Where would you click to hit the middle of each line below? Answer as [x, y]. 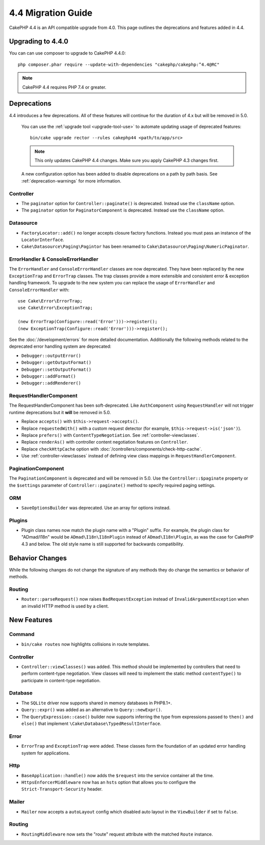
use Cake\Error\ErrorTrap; [50, 301]
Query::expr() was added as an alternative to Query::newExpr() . [92, 710]
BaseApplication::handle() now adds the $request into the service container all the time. [118, 775]
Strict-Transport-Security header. [62, 789]
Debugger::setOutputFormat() [56, 369]
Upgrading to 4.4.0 [39, 42]
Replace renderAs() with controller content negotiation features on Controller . [105, 442]
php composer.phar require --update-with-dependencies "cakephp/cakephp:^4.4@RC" [119, 64]
